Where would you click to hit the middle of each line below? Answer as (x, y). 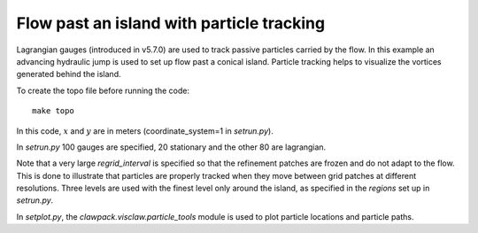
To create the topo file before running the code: (103, 90)
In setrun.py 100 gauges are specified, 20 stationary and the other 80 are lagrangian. (171, 147)
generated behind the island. (69, 74)
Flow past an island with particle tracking (171, 23)
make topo (53, 111)
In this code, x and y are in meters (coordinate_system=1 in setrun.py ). (145, 131)
